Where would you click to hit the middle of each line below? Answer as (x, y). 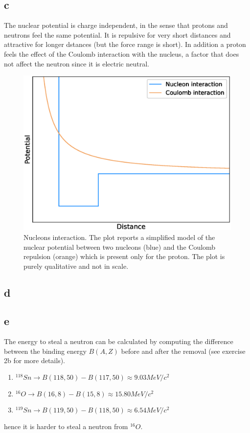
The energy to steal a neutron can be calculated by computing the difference (119, 341)
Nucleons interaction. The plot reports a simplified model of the (119, 237)
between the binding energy (45, 351)
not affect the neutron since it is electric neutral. (77, 63)
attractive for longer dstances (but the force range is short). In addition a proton (125, 44)
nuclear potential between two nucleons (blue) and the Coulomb (120, 247)
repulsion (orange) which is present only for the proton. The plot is (124, 256)
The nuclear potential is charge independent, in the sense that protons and (116, 25)
